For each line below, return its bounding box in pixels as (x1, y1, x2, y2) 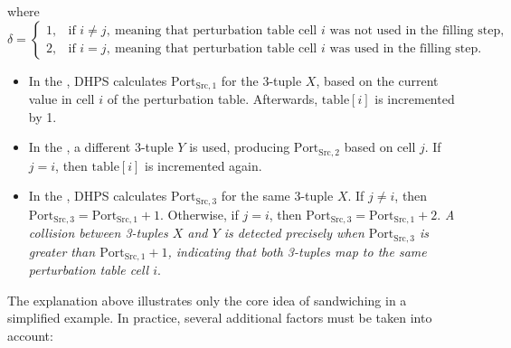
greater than (28, 241, 96, 260)
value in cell (28, 89, 95, 108)
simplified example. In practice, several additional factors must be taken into (7, 308, 432, 327)
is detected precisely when (223, 223, 364, 242)
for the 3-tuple (221, 71, 302, 89)
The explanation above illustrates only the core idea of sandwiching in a (7, 290, 407, 309)
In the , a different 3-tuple (28, 137, 174, 156)
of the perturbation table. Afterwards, (107, 89, 318, 108)
